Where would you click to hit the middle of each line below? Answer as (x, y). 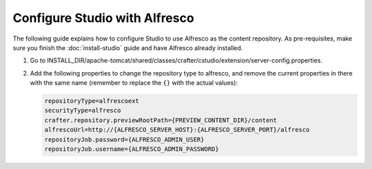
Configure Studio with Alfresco (103, 18)
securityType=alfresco (83, 111)
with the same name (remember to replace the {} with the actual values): (134, 83)
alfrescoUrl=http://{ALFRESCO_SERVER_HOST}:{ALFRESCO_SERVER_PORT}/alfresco (177, 130)
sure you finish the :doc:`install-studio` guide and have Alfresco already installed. (128, 47)
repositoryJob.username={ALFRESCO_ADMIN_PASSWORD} (132, 149)
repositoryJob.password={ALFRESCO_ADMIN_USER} (124, 139)
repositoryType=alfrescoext (92, 101)
